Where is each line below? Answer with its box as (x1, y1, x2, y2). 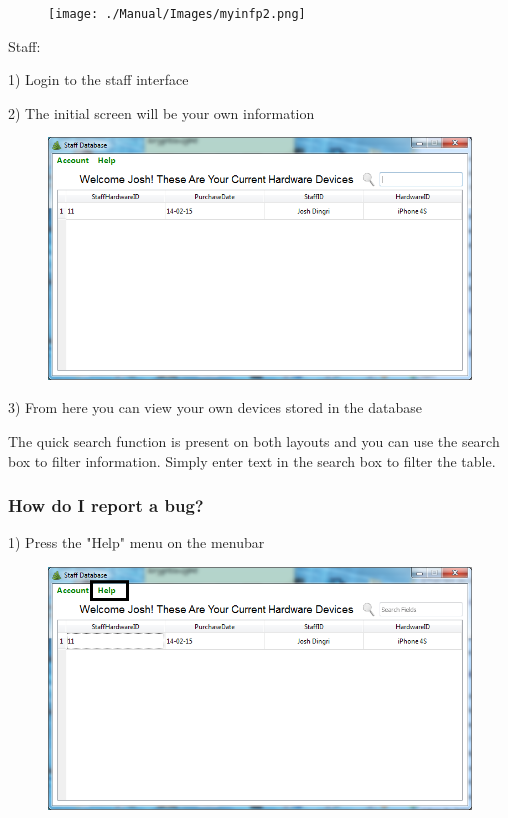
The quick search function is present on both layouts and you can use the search (8, 431, 500, 452)
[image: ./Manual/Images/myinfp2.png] (48, 7, 306, 21)
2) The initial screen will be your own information (8, 102, 315, 123)
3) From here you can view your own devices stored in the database (8, 397, 422, 418)
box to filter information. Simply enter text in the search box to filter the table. (8, 450, 496, 471)
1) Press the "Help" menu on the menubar (8, 532, 265, 553)
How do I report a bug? (8, 493, 204, 518)
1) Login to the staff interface (8, 69, 189, 90)
